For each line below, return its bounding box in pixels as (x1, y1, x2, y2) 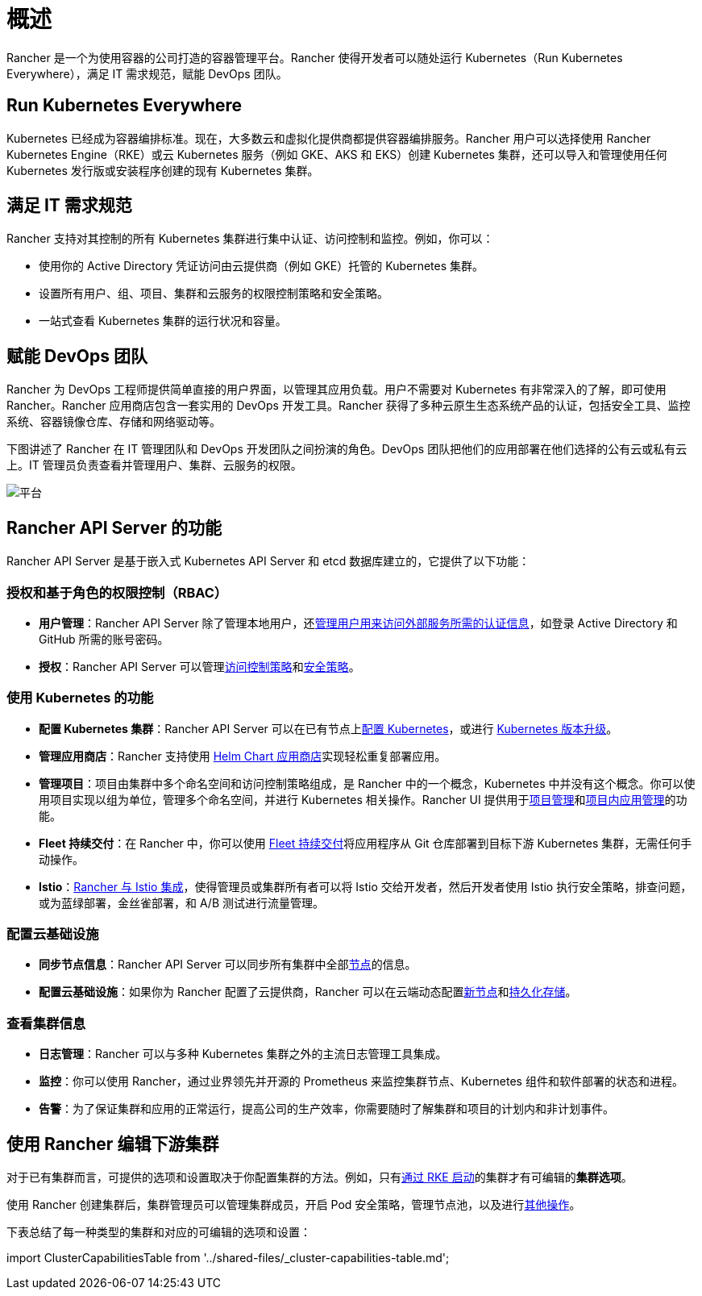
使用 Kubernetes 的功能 (6, 690, 154, 706)
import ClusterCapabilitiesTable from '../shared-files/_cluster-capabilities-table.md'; (6, 1250, 450, 1265)
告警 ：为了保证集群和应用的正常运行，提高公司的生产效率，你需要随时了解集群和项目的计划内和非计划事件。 (39, 1102, 614, 1116)
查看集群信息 (6, 1015, 86, 1031)
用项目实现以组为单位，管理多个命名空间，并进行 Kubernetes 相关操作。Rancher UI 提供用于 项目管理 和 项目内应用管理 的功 (39, 792, 687, 806)
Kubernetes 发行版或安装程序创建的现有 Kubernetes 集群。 (6, 163, 319, 177)
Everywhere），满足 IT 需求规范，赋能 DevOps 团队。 (6, 66, 288, 81)
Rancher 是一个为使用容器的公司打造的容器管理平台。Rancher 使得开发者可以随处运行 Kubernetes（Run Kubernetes (6, 50, 623, 65)
